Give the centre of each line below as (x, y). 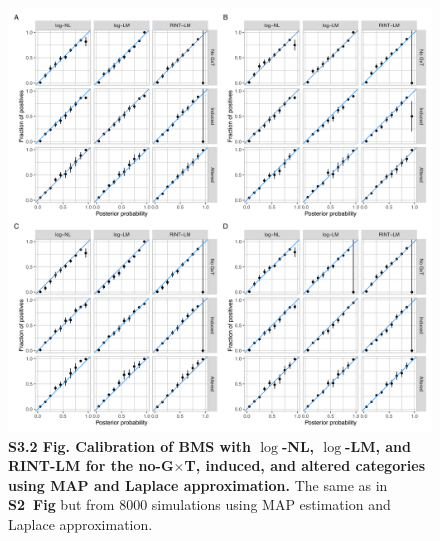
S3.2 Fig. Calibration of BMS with (129, 445)
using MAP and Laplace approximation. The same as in (198, 484)
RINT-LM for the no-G (91, 465)
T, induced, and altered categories (305, 465)
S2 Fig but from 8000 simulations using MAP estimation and (199, 504)
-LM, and (378, 445)
